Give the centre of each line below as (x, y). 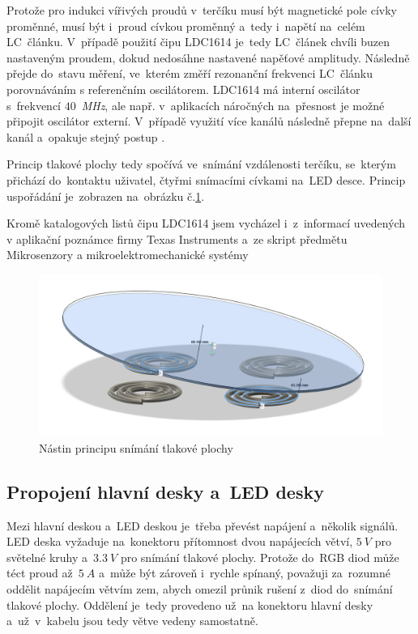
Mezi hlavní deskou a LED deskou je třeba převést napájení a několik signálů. (203, 525)
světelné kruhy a (47, 557)
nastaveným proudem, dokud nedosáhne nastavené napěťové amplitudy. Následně (208, 57)
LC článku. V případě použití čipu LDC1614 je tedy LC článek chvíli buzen (198, 42)
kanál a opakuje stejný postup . (86, 136)
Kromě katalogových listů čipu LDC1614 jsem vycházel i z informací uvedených (206, 223)
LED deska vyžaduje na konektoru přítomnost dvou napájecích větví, (180, 541)
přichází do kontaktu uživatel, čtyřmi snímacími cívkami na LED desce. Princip (206, 179)
